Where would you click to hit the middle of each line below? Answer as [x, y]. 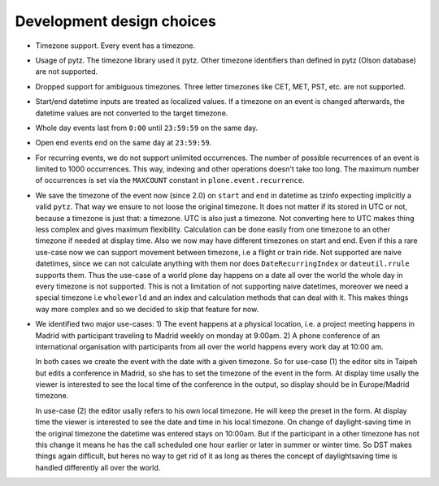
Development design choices [116, 21]
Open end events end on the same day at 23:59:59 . [124, 143]
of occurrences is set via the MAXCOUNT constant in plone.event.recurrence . [170, 180]
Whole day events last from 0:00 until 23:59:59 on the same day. [147, 128]
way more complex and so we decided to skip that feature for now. [147, 309]
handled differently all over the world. [98, 467]
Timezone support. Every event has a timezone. [115, 46]
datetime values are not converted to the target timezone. [132, 113]
